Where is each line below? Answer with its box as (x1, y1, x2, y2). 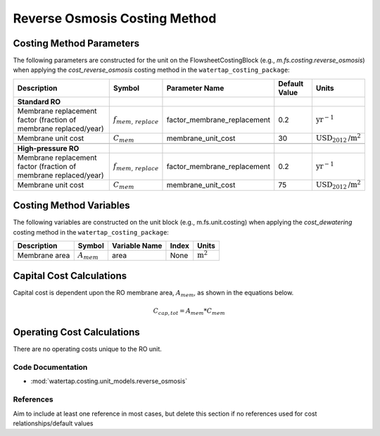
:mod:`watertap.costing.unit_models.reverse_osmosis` (30, 377, 188, 385)
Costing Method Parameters (13, 37, 140, 49)
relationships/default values (13, 419, 94, 428)
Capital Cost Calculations (13, 270, 127, 282)
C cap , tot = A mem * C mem (153, 307, 225, 316)
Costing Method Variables (13, 199, 130, 211)
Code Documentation (13, 363, 88, 373)
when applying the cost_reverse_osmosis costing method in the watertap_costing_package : (13, 66, 290, 74)
